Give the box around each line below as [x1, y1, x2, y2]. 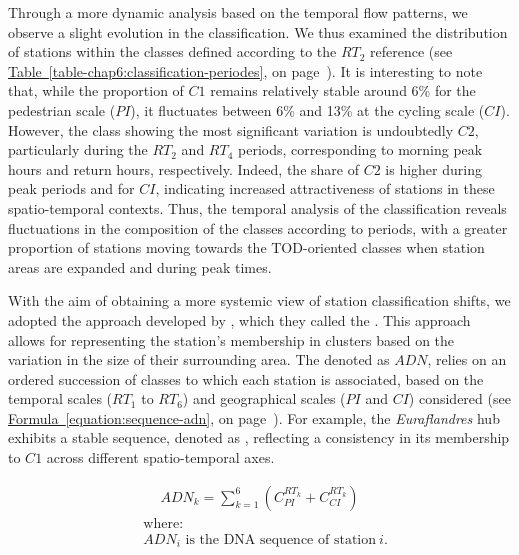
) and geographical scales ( [182, 388, 346, 409]
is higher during [385, 158, 482, 179]
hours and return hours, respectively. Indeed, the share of [8, 158, 359, 179]
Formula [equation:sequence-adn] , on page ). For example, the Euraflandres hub [8, 407, 500, 428]
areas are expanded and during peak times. [8, 256, 272, 277]
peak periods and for [8, 178, 135, 199]
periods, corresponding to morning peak [238, 139, 483, 160]
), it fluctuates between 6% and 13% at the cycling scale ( [130, 99, 485, 120]
